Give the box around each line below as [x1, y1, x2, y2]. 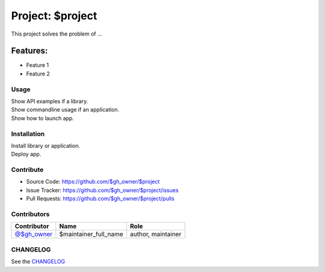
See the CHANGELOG [11, 258, 66, 265]
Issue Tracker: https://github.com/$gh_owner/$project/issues [26, 186, 179, 194]
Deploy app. [11, 151, 42, 158]
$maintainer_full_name [59, 230, 123, 238]
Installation [11, 130, 45, 138]
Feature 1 [26, 62, 49, 69]
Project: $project [11, 9, 97, 22]
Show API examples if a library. [11, 97, 88, 105]
